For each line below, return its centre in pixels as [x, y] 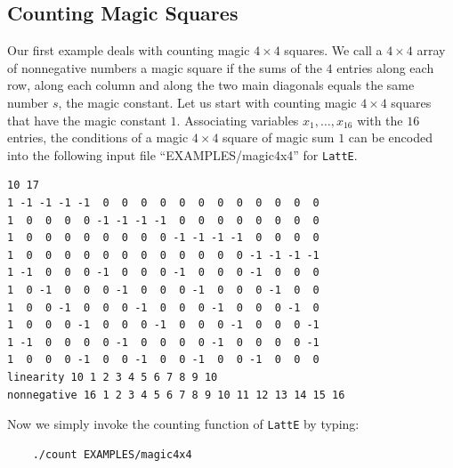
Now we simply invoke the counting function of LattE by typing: [183, 424]
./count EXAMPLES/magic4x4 [112, 454]
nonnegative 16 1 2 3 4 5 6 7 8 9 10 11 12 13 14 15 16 [176, 395]
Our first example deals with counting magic [129, 50]
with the [380, 120]
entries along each [385, 67]
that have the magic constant [87, 120]
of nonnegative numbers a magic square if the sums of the [165, 67]
